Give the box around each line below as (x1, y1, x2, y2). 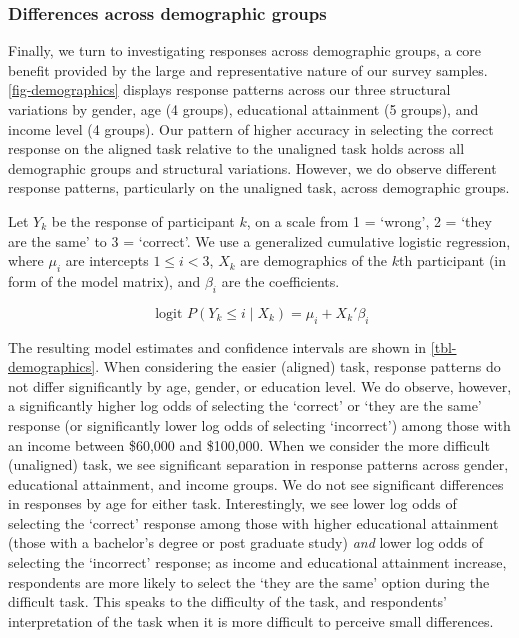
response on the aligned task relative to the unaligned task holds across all (8, 138, 465, 159)
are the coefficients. (221, 270, 340, 291)
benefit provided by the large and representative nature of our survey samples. (8, 59, 488, 80)
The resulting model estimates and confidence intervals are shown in (8, 336, 427, 357)
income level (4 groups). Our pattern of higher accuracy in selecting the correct (8, 118, 494, 139)
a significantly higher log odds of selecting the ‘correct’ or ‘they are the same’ (8, 395, 482, 416)
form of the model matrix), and (8, 270, 201, 291)
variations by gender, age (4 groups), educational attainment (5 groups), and (8, 99, 479, 119)
